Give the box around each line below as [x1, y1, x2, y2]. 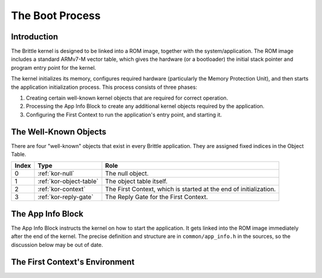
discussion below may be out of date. [11, 241, 104, 248]
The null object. [105, 169, 149, 178]
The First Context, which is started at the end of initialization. [105, 185, 276, 193]
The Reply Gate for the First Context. [105, 193, 208, 201]
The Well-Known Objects [11, 126, 107, 137]
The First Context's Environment [11, 257, 135, 267]
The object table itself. [105, 177, 168, 186]
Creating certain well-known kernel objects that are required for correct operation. [26, 94, 228, 101]
